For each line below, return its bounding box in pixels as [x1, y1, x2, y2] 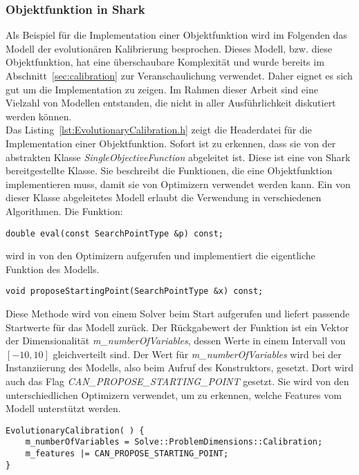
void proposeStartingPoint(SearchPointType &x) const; [6, 286, 264, 297]
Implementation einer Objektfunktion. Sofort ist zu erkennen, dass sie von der [6, 136, 336, 150]
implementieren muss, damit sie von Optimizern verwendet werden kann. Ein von [6, 176, 351, 191]
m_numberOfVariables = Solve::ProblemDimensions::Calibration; [25, 437, 323, 447]
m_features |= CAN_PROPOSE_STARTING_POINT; [25, 449, 229, 459]
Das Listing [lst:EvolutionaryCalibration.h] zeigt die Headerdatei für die [6, 122, 312, 137]
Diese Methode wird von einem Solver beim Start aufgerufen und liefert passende [6, 306, 350, 321]
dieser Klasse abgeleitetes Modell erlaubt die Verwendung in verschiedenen [6, 190, 322, 205]
